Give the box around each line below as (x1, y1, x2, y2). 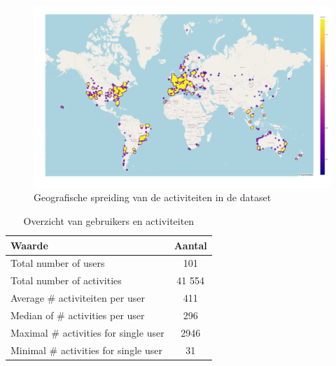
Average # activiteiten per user (10, 291, 145, 305)
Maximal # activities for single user (10, 325, 164, 339)
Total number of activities (10, 273, 122, 288)
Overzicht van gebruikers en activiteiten (23, 214, 195, 228)
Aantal (174, 237, 207, 252)
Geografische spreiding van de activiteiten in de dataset (34, 190, 272, 205)
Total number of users (10, 256, 105, 270)
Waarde (10, 237, 48, 252)
